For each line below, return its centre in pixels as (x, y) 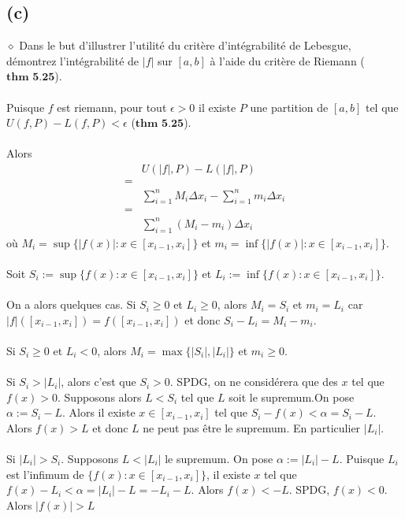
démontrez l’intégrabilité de (73, 60)
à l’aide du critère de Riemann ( (287, 60)
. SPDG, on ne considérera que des (254, 382)
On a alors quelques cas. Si (71, 304)
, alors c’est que (98, 382)
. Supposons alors (100, 397)
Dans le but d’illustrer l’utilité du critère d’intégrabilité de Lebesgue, (185, 45)
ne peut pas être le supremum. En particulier (252, 427)
